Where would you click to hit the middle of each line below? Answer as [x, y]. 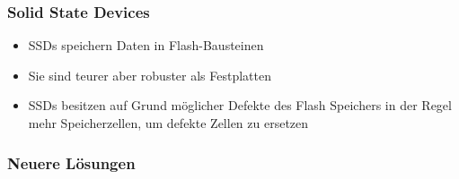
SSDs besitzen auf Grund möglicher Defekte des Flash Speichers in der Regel [240, 105]
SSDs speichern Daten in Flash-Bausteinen [146, 45]
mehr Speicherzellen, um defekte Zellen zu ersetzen [168, 123]
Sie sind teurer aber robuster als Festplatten [150, 75]
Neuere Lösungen [71, 162]
